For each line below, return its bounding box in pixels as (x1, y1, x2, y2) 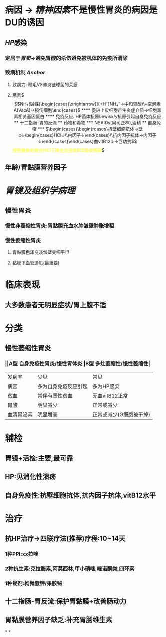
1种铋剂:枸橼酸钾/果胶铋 (5, 580, 62, 587)
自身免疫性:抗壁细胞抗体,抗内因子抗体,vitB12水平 (5, 491, 156, 499)
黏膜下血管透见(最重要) (12, 260, 60, 266)
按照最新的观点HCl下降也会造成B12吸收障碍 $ (12, 147, 105, 153)
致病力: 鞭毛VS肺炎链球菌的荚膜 (12, 81, 78, 87)
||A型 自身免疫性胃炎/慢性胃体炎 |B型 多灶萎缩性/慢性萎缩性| (5, 360, 151, 367)
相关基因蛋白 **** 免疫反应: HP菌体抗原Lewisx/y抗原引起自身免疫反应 (18, 113, 161, 119)
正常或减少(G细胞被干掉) (92, 411, 151, 418)
